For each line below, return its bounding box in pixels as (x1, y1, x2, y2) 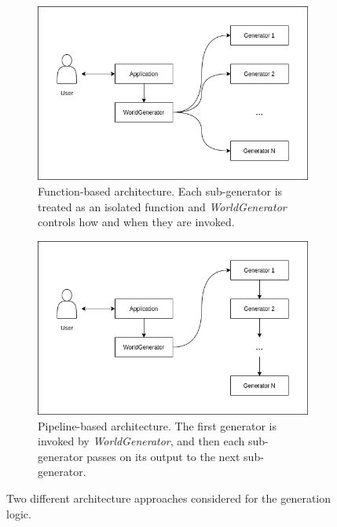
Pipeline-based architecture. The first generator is (38, 417, 277, 434)
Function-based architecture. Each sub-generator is (38, 182, 283, 199)
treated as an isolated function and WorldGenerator (38, 198, 287, 214)
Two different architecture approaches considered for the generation (6, 490, 332, 507)
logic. (6, 505, 31, 522)
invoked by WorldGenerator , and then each (38, 433, 245, 449)
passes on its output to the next (86, 448, 240, 464)
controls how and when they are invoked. (38, 214, 235, 230)
